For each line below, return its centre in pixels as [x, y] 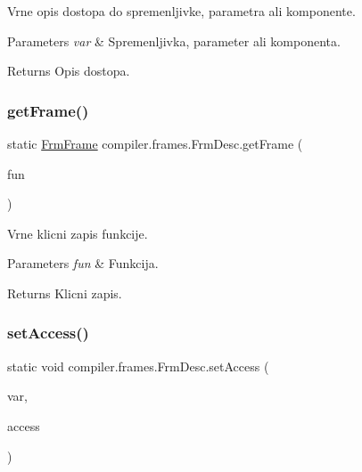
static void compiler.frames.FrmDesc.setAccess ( [138, 366]
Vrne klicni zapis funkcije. [78, 233]
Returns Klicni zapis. [65, 293]
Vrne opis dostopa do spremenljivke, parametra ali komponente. [181, 11]
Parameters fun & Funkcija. [83, 263]
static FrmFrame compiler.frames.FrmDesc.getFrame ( [155, 143]
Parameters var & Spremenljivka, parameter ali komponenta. [174, 41]
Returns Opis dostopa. [69, 71]
